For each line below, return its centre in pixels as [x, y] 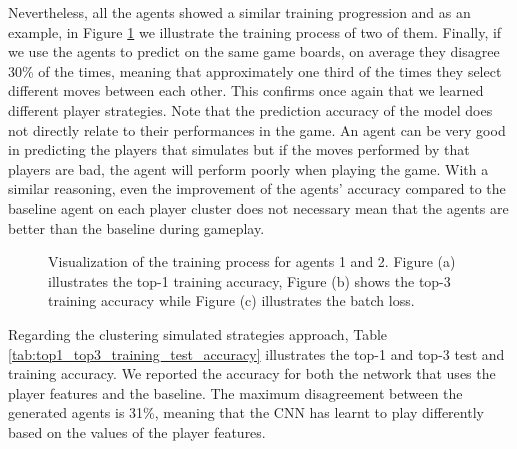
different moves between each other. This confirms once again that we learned [246, 90]
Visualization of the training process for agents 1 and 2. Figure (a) [252, 261]
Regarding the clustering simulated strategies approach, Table [198, 333]
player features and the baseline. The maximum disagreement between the [235, 392]
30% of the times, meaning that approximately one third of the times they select [255, 70]
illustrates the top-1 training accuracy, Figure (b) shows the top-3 [249, 280]
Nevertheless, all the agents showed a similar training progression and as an [239, 12]
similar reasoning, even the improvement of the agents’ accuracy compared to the [257, 188]
